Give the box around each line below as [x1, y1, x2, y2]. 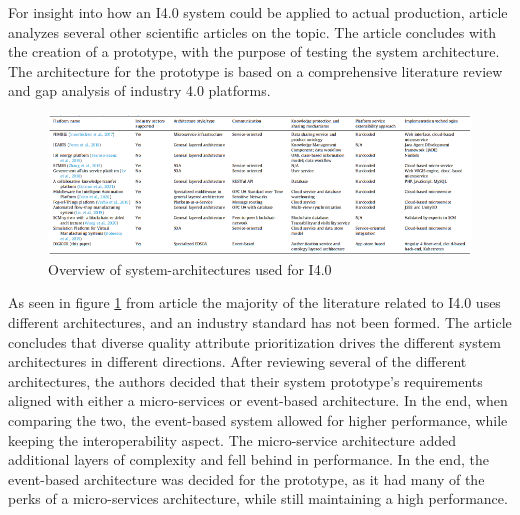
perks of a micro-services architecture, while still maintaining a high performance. [8, 488, 508, 509]
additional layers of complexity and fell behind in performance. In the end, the [8, 449, 489, 470]
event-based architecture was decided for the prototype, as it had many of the [8, 468, 485, 489]
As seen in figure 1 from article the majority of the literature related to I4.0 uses [8, 292, 501, 313]
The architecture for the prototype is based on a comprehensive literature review [8, 60, 503, 81]
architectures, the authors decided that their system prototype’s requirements [8, 370, 483, 391]
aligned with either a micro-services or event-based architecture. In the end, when [8, 390, 508, 411]
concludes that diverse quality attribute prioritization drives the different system [8, 331, 501, 352]
